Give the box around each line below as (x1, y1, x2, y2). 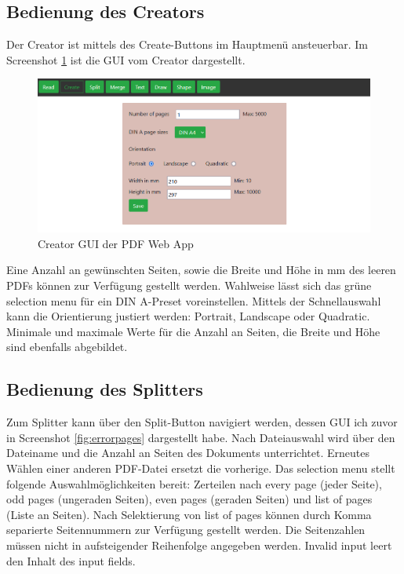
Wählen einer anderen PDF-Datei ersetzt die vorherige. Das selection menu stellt (6, 460, 395, 476)
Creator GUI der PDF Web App (38, 235, 194, 251)
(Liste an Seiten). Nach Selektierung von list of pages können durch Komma (6, 506, 372, 522)
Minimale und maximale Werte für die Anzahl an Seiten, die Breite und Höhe (6, 323, 380, 339)
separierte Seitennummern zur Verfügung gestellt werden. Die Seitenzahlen (6, 521, 366, 538)
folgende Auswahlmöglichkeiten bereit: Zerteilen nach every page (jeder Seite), (6, 475, 382, 492)
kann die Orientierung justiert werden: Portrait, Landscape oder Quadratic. (6, 308, 370, 324)
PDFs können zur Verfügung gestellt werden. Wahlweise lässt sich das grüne (6, 277, 372, 294)
